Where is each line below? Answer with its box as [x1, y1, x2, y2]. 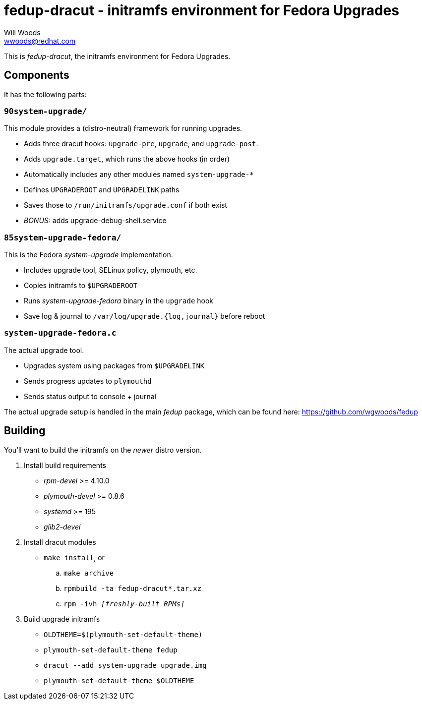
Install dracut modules [24, 537, 96, 546]
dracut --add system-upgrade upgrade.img [44, 661, 207, 669]
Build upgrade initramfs [24, 614, 100, 623]
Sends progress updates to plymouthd [24, 376, 152, 385]
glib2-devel [44, 522, 81, 531]
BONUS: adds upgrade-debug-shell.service [24, 216, 167, 225]
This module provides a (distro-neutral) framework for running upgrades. [4, 124, 242, 133]
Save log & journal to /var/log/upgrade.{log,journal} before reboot [24, 312, 265, 321]
